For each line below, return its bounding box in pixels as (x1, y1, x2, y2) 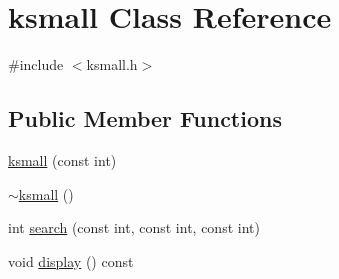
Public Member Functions (8, 103, 282, 134)
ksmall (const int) (8, 149, 117, 170)
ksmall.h (86, 54, 138, 75)
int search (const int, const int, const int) (8, 217, 260, 238)
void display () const (8, 250, 134, 271)
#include (8, 54, 64, 75)
